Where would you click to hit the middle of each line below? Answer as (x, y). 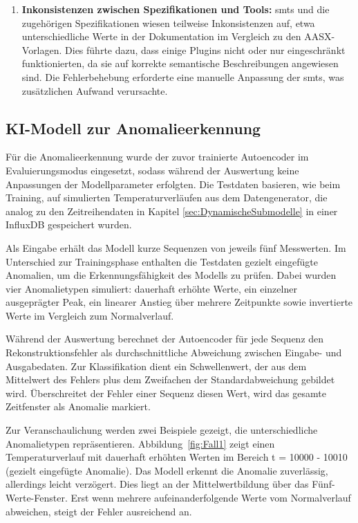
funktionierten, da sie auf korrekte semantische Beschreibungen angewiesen (180, 63)
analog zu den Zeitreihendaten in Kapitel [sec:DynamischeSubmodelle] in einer (172, 211)
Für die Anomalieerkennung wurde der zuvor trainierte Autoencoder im (157, 157)
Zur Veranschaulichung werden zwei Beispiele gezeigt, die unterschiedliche (162, 430)
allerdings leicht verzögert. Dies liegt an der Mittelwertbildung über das (157, 484)
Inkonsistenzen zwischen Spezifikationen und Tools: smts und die (176, 9)
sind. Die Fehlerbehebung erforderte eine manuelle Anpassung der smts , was (183, 76)
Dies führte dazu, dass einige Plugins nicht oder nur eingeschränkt (205, 49)
